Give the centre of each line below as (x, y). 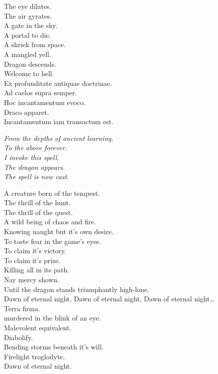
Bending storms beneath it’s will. (54, 347)
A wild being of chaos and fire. (50, 222)
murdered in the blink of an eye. (53, 318)
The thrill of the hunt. (37, 202)
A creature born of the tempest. (52, 193)
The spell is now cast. (37, 176)
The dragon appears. (35, 167)
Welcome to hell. (29, 73)
